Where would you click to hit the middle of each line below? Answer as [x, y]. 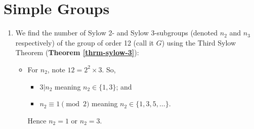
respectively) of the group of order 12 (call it [85, 42]
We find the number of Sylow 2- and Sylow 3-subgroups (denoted [117, 33]
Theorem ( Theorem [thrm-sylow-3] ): [77, 52]
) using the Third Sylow [199, 42]
